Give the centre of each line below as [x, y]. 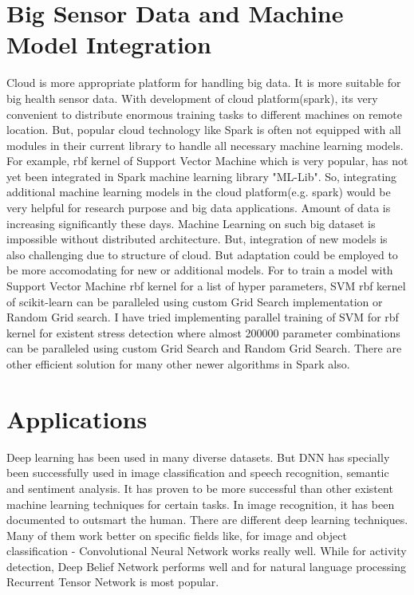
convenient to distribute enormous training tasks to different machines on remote [205, 114]
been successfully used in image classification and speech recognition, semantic [198, 473]
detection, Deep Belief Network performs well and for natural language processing [206, 566]
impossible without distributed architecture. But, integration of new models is [197, 239]
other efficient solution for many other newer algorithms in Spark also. [178, 364]
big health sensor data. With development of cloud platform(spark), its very [192, 98]
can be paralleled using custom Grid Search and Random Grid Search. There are [204, 348]
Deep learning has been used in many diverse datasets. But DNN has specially [198, 457]
